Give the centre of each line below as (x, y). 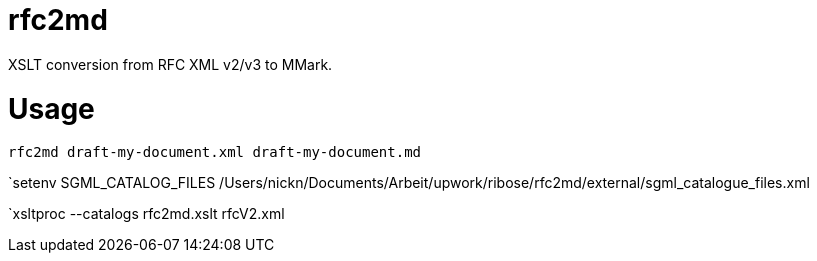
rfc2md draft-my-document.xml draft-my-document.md (215, 152)
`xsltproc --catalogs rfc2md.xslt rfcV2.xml (146, 214)
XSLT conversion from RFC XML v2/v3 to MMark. (170, 64)
